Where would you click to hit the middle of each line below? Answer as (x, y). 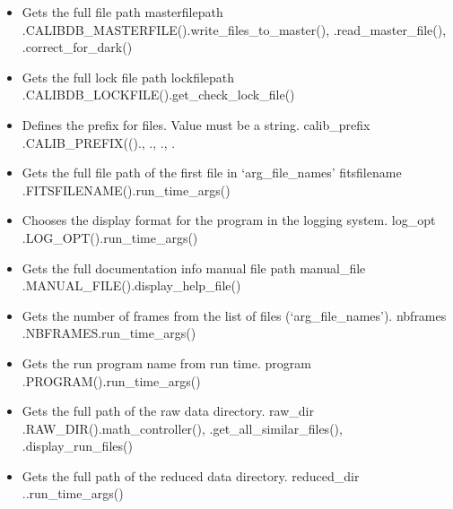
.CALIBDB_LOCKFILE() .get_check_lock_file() (158, 95)
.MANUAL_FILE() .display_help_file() (131, 285)
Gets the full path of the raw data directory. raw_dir (168, 411)
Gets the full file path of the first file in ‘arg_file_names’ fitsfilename (212, 173)
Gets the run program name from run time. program (166, 362)
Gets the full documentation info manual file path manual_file (194, 267)
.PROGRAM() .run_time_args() (111, 380)
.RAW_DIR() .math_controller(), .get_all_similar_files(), (182, 428)
